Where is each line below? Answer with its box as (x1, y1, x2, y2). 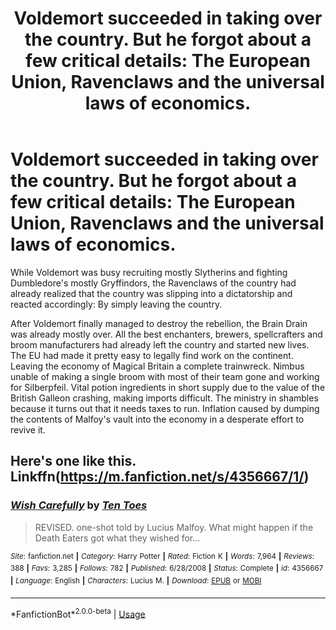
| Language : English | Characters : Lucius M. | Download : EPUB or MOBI (10, 575, 262, 586)
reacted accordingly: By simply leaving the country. (10, 298, 223, 310)
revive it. (10, 423, 46, 436)
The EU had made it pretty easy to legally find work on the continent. (10, 349, 294, 361)
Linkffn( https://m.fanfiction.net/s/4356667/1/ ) (10, 468, 310, 486)
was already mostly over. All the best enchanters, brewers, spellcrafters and (10, 328, 323, 340)
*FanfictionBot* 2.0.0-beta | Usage (10, 606, 146, 620)
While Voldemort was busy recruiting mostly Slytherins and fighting (10, 266, 288, 278)
